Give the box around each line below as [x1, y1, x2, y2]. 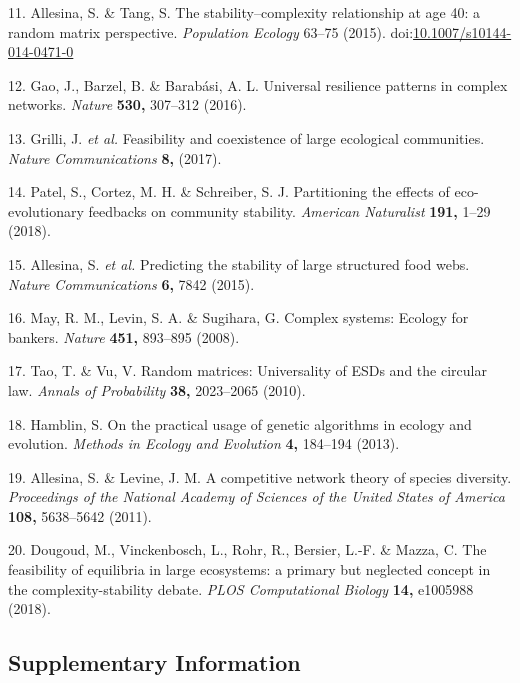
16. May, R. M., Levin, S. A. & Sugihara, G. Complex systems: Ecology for [8, 307, 469, 328]
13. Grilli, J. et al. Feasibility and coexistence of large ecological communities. [8, 127, 485, 148]
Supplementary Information [8, 647, 301, 678]
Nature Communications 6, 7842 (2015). [8, 273, 255, 294]
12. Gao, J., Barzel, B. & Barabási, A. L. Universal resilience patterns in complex [8, 74, 508, 95]
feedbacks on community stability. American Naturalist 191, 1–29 [88, 200, 491, 221]
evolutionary [8, 200, 84, 221]
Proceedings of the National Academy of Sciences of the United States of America [8, 486, 505, 507]
